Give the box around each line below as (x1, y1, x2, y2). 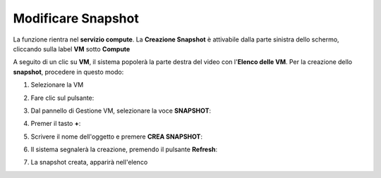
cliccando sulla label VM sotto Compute (13, 44, 131, 53)
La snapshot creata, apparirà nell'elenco (30, 158, 148, 167)
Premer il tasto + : (30, 120, 81, 128)
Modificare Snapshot (13, 11, 139, 26)
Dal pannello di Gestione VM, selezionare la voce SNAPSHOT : (30, 106, 212, 115)
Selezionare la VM (30, 81, 84, 89)
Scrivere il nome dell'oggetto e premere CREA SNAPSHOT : (30, 132, 202, 141)
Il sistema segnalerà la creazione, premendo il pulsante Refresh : (30, 145, 218, 154)
